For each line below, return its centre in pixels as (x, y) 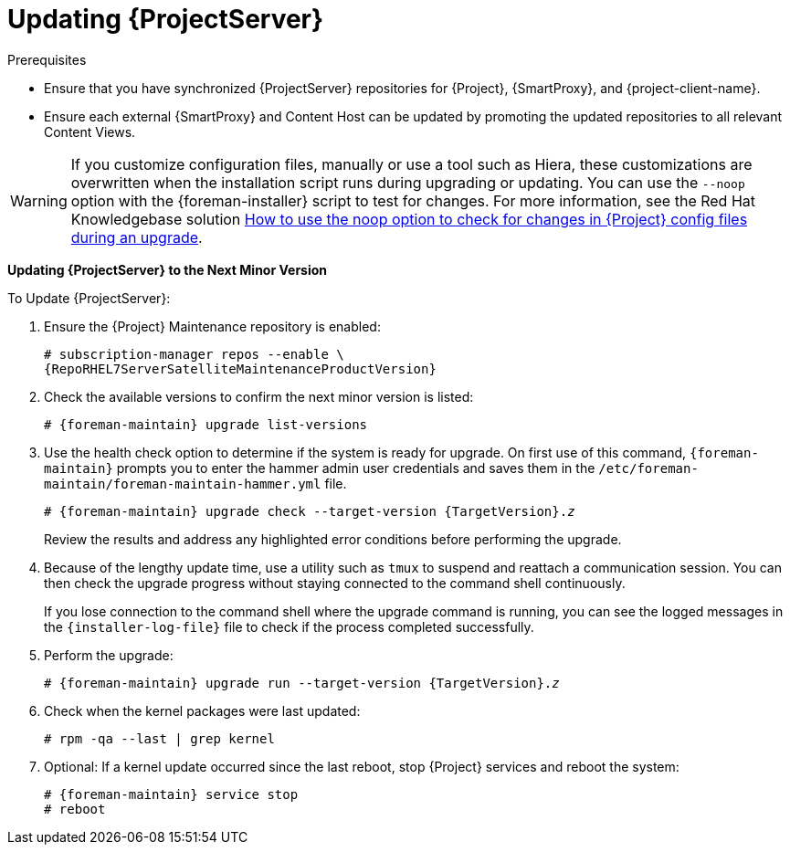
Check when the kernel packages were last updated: (202, 710)
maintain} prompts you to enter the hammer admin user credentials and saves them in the (320, 468)
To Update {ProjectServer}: (89, 298)
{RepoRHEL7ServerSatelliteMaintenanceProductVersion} (240, 368)
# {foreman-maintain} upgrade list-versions (206, 424)
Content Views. (90, 131)
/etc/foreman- (648, 468)
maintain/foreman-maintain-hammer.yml (183, 484)
